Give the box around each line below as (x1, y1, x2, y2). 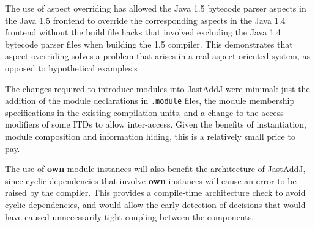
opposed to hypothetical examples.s (5, 61, 138, 74)
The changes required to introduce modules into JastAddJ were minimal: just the (5, 82, 310, 95)
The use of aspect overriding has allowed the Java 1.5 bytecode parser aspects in (5, 2, 306, 14)
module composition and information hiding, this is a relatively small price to (5, 130, 295, 142)
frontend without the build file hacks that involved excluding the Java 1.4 (5, 26, 281, 38)
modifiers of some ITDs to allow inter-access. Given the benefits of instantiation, (5, 118, 306, 131)
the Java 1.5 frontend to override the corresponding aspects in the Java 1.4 (5, 13, 286, 26)
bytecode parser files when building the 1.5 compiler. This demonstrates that (5, 37, 293, 50)
